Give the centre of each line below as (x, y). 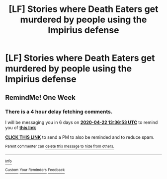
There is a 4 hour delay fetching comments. (59, 112)
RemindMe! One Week (41, 97)
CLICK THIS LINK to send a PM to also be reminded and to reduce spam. (80, 137)
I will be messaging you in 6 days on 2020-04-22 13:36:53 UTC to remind (82, 122)
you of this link (21, 127)
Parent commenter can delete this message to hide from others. (60, 146)
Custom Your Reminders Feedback (35, 170)
